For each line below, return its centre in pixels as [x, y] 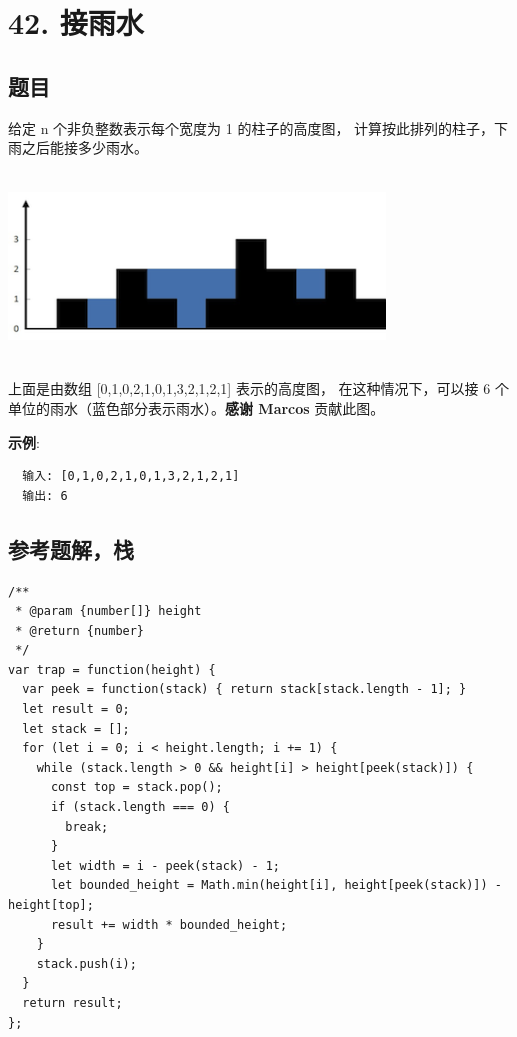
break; [87, 826]
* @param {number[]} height [108, 611]
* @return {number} [80, 630]
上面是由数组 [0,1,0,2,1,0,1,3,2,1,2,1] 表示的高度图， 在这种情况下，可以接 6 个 [258, 388]
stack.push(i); [86, 963]
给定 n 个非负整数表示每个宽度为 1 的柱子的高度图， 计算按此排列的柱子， [251, 127]
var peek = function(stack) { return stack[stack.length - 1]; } [244, 689]
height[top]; [51, 905]
